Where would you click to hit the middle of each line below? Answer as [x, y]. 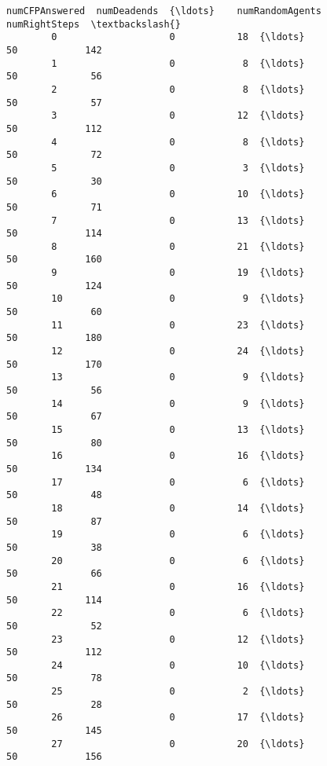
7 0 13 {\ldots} [178, 220]
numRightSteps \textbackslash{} [94, 24]
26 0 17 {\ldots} [178, 718]
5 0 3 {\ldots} [178, 168]
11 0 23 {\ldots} [178, 325]
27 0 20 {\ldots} [178, 744]
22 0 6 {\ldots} [178, 613]
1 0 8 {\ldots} [178, 63]
